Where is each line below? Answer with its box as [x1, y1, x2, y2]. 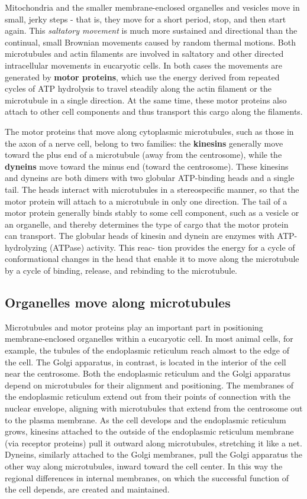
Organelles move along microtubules [5, 293, 231, 312]
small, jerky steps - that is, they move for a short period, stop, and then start [5, 12, 286, 25]
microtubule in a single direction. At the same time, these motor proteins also [5, 93, 287, 106]
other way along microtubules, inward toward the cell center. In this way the [5, 459, 283, 472]
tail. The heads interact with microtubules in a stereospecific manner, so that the [5, 183, 299, 195]
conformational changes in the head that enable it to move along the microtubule [5, 252, 299, 265]
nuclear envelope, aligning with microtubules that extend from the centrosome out [5, 402, 303, 414]
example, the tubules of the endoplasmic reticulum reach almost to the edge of [5, 344, 289, 357]
